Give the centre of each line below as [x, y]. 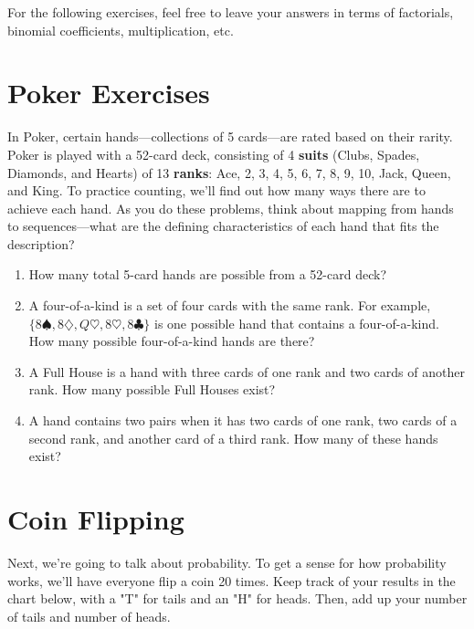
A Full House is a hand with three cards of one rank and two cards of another [247, 371]
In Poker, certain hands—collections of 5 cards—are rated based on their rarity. [230, 136]
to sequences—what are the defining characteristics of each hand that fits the [223, 226]
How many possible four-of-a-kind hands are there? [172, 341]
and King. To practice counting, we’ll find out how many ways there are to [216, 190]
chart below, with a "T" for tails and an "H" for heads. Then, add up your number [237, 598]
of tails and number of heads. [89, 616]
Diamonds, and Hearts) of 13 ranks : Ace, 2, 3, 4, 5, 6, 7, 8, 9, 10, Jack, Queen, [229, 172]
